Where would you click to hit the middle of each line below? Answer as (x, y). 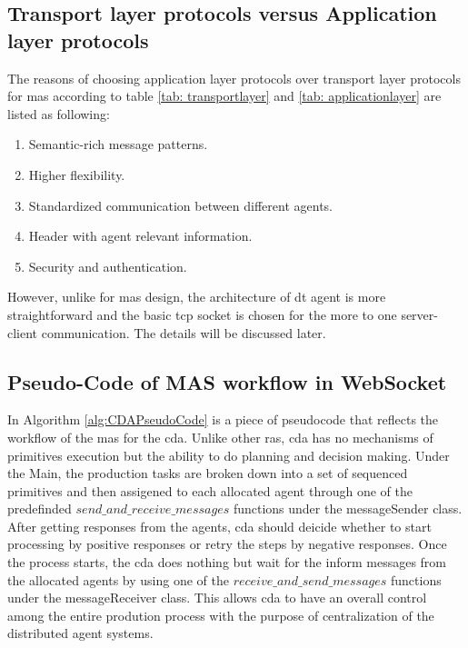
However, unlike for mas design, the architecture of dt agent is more (197, 297)
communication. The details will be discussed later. (184, 332)
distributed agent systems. (80, 633)
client (23, 332)
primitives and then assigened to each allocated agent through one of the (210, 490)
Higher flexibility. (77, 174)
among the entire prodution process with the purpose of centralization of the (221, 615)
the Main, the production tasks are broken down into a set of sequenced (208, 473)
